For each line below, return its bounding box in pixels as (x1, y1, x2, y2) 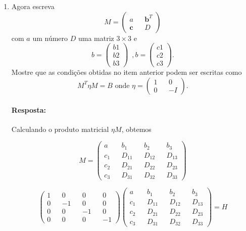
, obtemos (121, 123, 152, 134)
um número (32, 32, 68, 43)
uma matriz (78, 32, 114, 43)
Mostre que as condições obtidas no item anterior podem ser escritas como (11, 67, 242, 77)
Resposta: (11, 104, 46, 115)
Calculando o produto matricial (11, 123, 109, 134)
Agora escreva (11, 1, 55, 11)
